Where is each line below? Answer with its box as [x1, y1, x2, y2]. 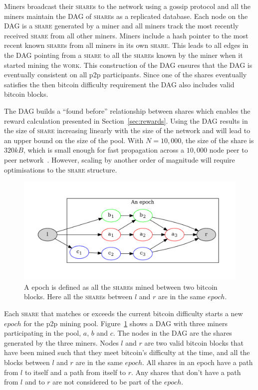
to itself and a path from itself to [24, 367, 126, 377]
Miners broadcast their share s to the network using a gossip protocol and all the [4, 1, 251, 11]
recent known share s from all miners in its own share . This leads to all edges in [4, 40, 249, 50]
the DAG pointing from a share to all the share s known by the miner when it [4, 49, 243, 60]
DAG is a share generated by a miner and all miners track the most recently [4, 20, 239, 31]
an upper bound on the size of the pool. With [4, 135, 144, 145]
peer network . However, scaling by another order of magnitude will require [4, 154, 235, 165]
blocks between [4, 357, 50, 367]
